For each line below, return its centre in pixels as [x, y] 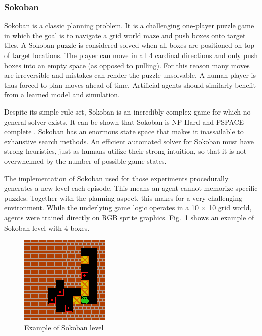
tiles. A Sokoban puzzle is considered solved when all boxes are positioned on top [129, 45]
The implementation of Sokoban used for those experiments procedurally [116, 178]
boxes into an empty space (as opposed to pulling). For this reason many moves [127, 65]
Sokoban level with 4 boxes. [47, 227]
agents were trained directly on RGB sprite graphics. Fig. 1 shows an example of [129, 217]
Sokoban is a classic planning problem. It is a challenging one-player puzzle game [129, 25]
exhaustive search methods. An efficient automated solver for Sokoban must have [129, 141]
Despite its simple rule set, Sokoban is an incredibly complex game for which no [127, 111]
